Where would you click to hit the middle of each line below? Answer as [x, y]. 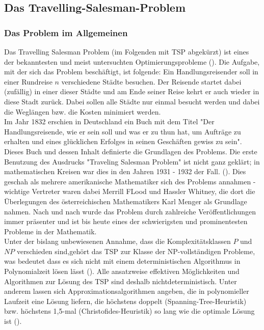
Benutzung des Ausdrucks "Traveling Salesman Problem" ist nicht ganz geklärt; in [132, 161]
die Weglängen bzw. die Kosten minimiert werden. [83, 111]
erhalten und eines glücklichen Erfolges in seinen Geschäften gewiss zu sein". [123, 141]
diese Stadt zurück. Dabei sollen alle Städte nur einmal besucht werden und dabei [132, 101]
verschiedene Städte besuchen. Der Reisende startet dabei [151, 81]
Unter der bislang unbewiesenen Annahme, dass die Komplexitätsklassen [117, 241]
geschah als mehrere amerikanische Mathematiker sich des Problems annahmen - [130, 181]
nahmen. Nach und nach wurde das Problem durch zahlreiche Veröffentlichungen [130, 211]
